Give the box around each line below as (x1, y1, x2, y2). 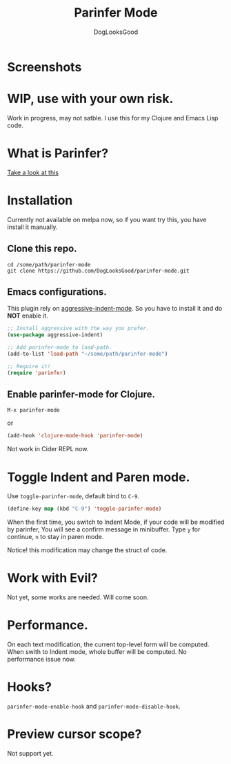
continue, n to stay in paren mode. (7, 533, 104, 541)
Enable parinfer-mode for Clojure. (7, 389, 156, 401)
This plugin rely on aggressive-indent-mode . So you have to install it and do (7, 304, 223, 313)
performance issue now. (7, 655, 76, 663)
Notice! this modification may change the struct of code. (7, 546, 168, 554)
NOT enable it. (7, 311, 48, 320)
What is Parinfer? (7, 145, 109, 161)
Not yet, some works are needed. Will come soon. (7, 593, 150, 601)
